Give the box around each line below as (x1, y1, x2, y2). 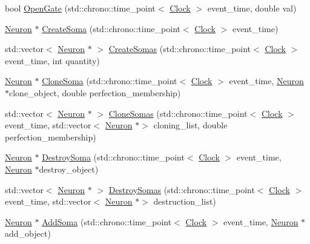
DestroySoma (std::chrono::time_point (42, 151, 185, 163)
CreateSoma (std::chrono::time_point (42, 22, 180, 35)
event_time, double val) (207, 2, 297, 14)
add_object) (5, 227, 51, 240)
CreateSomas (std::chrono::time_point (108, 42, 251, 55)
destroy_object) (39, 162, 99, 175)
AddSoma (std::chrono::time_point (42, 215, 172, 228)
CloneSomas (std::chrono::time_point (108, 107, 248, 119)
